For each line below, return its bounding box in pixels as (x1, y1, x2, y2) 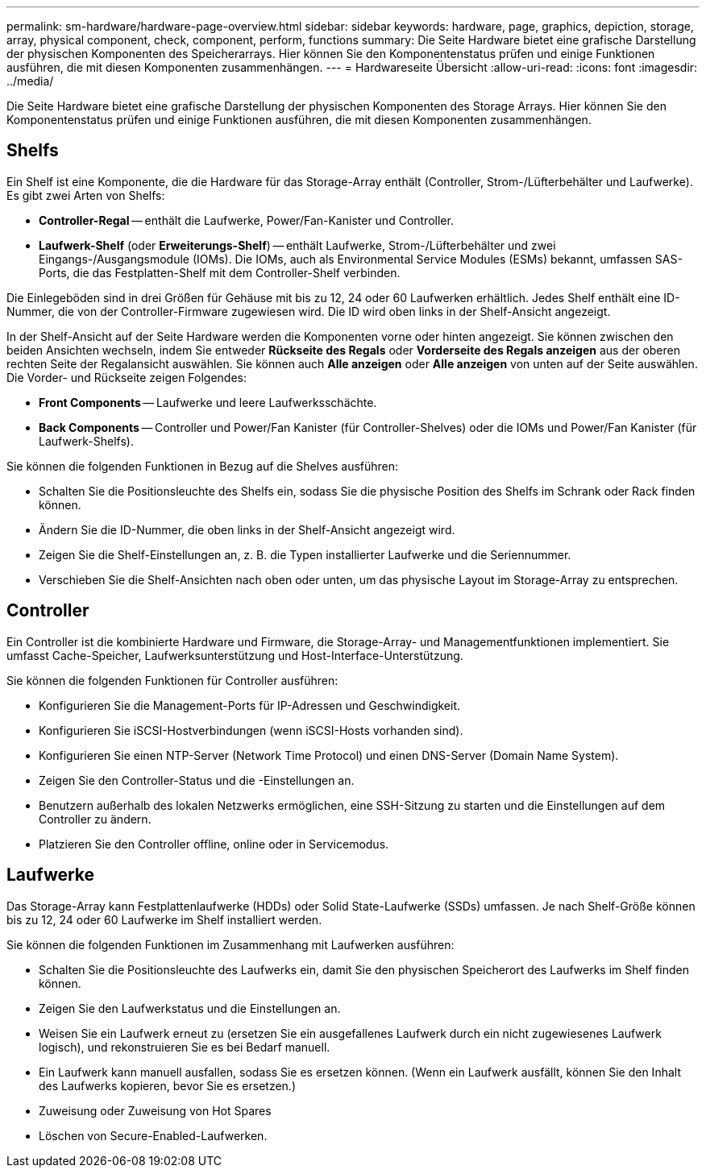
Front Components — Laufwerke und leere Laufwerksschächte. (39, 395, 377, 409)
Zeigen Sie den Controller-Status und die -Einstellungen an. (39, 773, 355, 787)
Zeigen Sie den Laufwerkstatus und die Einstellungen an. (39, 1001, 341, 1015)
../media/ (6, 74, 54, 88)
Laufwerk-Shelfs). (39, 434, 134, 448)
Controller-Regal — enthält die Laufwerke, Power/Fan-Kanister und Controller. (39, 213, 454, 227)
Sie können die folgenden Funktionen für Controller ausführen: (6, 673, 338, 687)
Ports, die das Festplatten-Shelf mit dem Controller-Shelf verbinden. (39, 265, 401, 280)
